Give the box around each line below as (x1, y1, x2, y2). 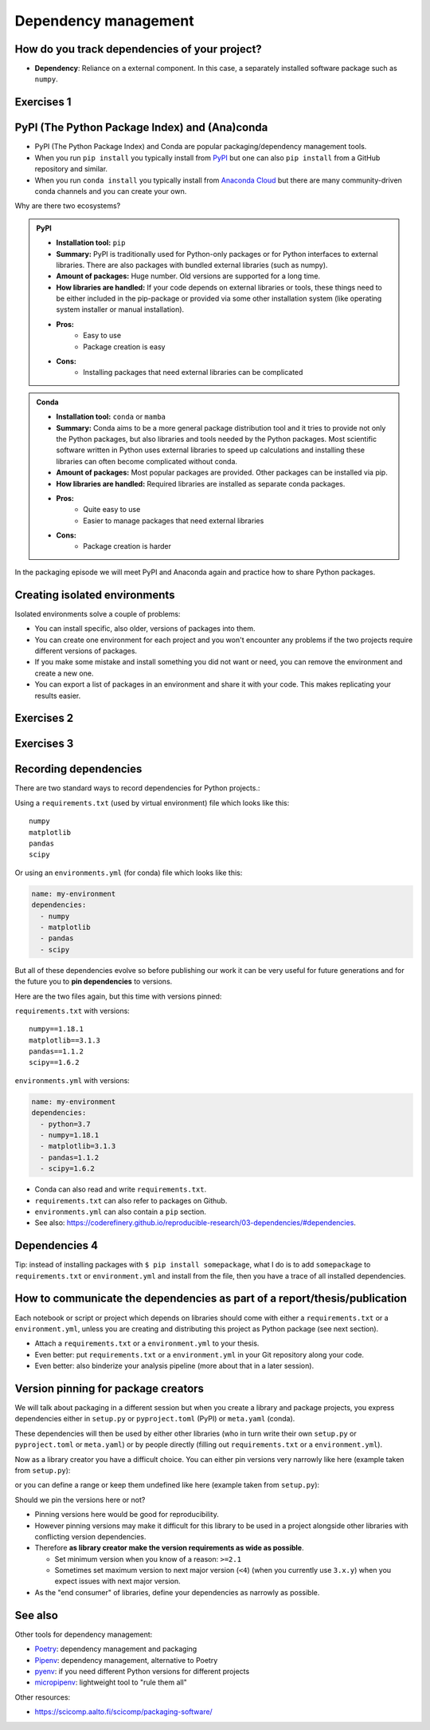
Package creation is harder (83, 542, 171, 551)
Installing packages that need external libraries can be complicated (83, 368, 303, 377)
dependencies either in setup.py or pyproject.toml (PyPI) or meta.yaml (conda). (14, 1414, 295, 1424)
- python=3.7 (40, 1119, 91, 1129)
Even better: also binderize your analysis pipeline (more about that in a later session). (34, 1361, 315, 1371)
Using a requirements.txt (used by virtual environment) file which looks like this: (14, 798, 290, 807)
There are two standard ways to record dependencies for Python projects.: (14, 783, 260, 793)
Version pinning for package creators (14, 1381, 205, 1395)
